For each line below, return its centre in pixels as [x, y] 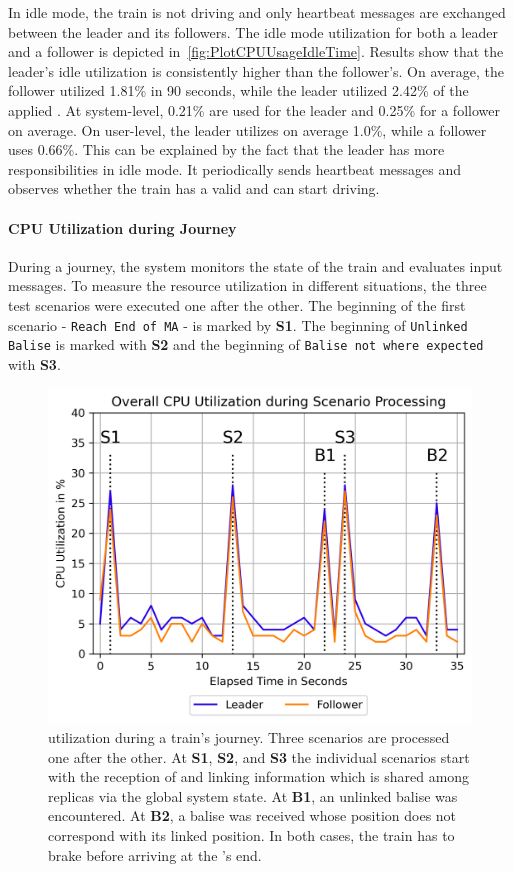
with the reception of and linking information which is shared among [259, 776]
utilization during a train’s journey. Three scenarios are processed [249, 736]
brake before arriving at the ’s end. [155, 854]
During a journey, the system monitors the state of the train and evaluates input [255, 265]
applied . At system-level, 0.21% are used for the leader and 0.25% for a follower [254, 109]
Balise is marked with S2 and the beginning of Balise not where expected [246, 344]
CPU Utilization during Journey [122, 227]
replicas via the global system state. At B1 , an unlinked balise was [253, 795]
